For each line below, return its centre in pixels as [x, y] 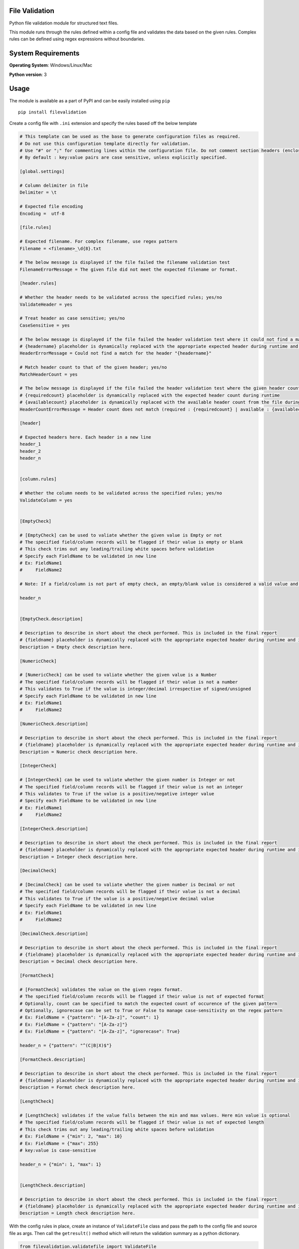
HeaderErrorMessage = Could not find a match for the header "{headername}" [116, 353]
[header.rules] [38, 283]
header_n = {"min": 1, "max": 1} [61, 1164]
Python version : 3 [28, 74]
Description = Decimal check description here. [79, 961]
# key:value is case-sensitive [58, 1150]
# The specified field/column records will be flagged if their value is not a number [129, 682]
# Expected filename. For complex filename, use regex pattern [99, 242]
